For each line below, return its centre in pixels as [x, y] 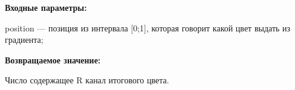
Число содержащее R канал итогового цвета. [87, 80]
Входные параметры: [46, 7]
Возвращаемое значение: [53, 59]
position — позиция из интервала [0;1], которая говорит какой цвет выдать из [148, 27]
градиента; [24, 40]
